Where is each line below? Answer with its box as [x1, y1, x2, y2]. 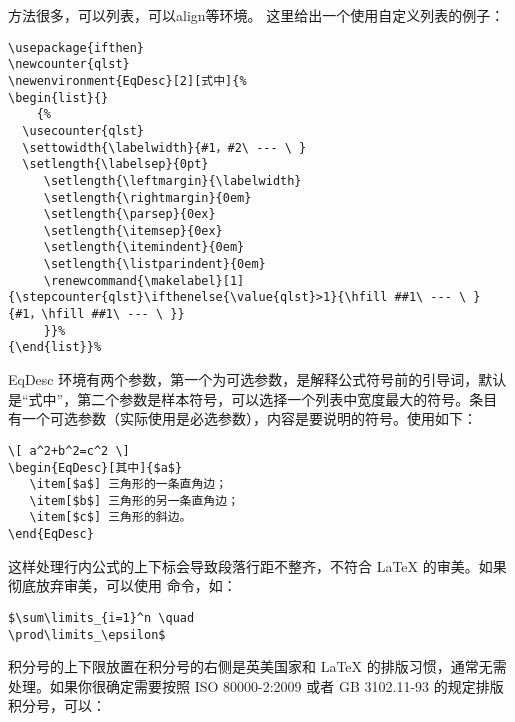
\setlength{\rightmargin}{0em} [43, 190, 252, 205]
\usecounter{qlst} [22, 123, 145, 138]
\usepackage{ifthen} [8, 40, 145, 55]
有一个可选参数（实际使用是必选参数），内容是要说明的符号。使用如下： [8, 408, 477, 429]
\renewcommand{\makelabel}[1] [43, 273, 245, 288]
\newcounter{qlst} [8, 57, 130, 72]
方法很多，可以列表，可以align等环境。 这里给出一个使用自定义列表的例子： [8, 5, 505, 25]
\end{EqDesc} [8, 527, 94, 542]
